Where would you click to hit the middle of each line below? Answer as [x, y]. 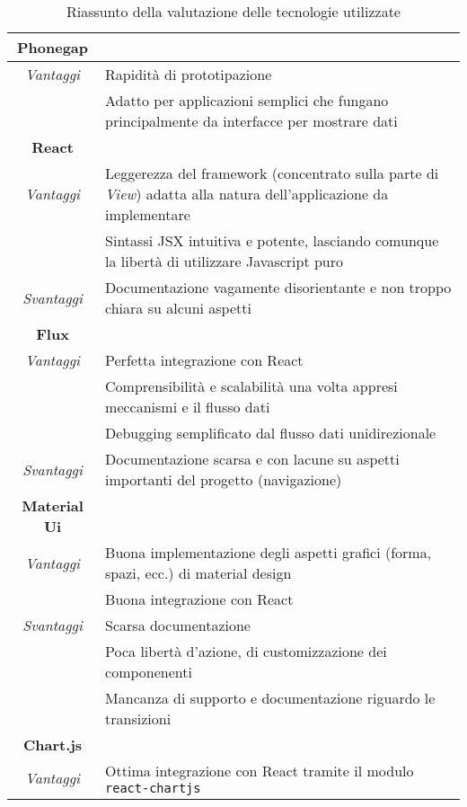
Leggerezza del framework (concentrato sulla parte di [272, 173]
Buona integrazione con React [199, 599]
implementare [148, 214]
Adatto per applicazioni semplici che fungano [247, 100]
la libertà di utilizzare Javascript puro [225, 261]
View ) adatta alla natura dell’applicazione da [247, 194]
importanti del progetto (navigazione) [224, 479]
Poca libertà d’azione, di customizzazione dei [246, 651]
